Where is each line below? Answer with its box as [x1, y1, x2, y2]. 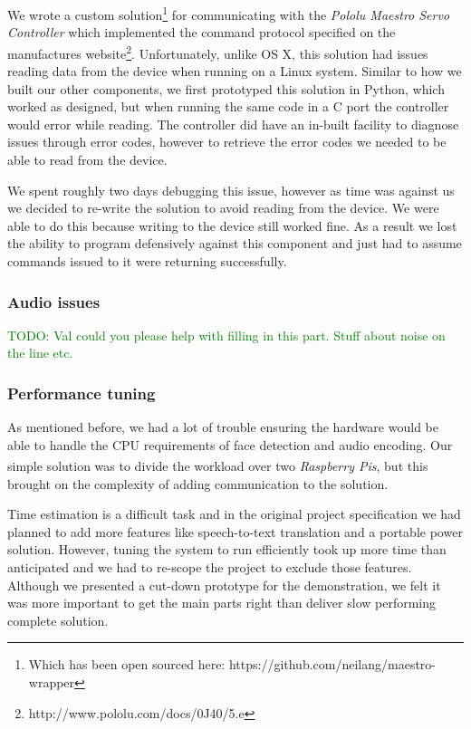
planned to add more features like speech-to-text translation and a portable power [7, 522, 463, 541]
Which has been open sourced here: [28, 655, 226, 674]
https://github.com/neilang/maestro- [228, 655, 437, 674]
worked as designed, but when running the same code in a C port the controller [7, 97, 449, 116]
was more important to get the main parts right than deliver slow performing [7, 593, 437, 612]
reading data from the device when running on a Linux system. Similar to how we [7, 62, 462, 81]
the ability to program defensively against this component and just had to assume [7, 234, 462, 253]
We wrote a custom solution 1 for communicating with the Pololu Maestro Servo [7, 3, 450, 24]
